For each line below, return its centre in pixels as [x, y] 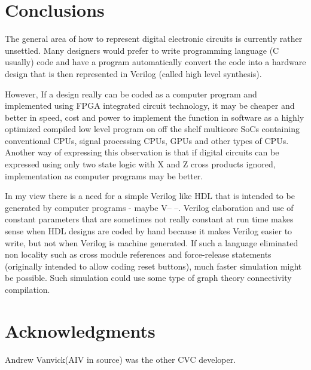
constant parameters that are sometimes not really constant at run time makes [149, 219]
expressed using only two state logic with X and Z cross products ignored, [140, 164]
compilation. [28, 289]
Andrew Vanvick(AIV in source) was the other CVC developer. [121, 359]
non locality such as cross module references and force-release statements [138, 254]
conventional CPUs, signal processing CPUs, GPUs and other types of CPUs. [147, 140]
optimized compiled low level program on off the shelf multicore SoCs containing [152, 129]
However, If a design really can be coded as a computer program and [131, 94]
